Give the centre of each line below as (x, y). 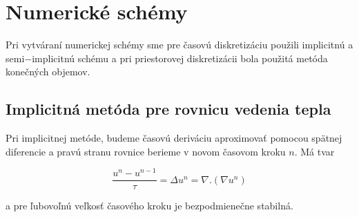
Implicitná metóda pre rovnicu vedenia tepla (168, 109)
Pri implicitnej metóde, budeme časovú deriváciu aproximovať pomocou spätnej (174, 138)
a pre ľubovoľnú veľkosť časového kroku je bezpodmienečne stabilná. (149, 206)
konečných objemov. (48, 72)
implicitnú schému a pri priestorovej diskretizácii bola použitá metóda (180, 58)
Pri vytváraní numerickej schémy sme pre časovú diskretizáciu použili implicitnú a (179, 45)
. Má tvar (314, 151)
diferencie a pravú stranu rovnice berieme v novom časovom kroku (146, 151)
